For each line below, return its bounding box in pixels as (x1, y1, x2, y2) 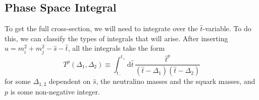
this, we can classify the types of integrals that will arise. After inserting (5, 33, 228, 43)
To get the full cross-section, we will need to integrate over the (5, 23, 198, 34)
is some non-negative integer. (10, 86, 100, 96)
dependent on (48, 76, 91, 86)
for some (5, 76, 31, 86)
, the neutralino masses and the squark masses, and (96, 76, 255, 86)
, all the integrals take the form (68, 43, 165, 53)
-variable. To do (202, 23, 251, 34)
